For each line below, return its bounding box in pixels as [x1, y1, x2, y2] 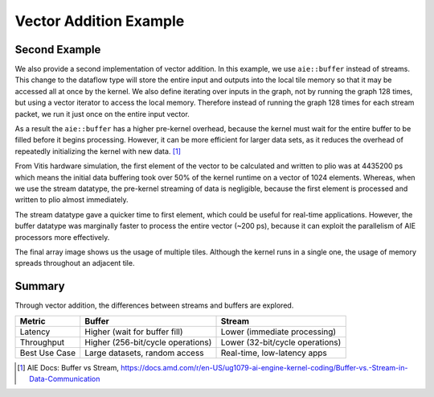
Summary [14, 279, 65, 293]
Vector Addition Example [14, 12, 185, 30]
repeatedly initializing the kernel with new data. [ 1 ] [14, 146, 181, 156]
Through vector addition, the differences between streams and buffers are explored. [14, 300, 294, 310]
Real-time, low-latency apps [220, 347, 327, 358]
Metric [19, 315, 46, 326]
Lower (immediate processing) [220, 326, 337, 337]
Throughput [19, 337, 65, 348]
